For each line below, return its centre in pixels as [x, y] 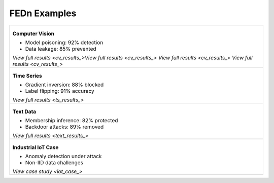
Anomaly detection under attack [63, 156]
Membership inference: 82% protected [72, 120]
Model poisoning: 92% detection [64, 42]
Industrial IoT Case [36, 147]
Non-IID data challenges [54, 162]
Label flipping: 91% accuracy [60, 91]
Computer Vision [33, 33]
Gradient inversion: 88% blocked [64, 85]
